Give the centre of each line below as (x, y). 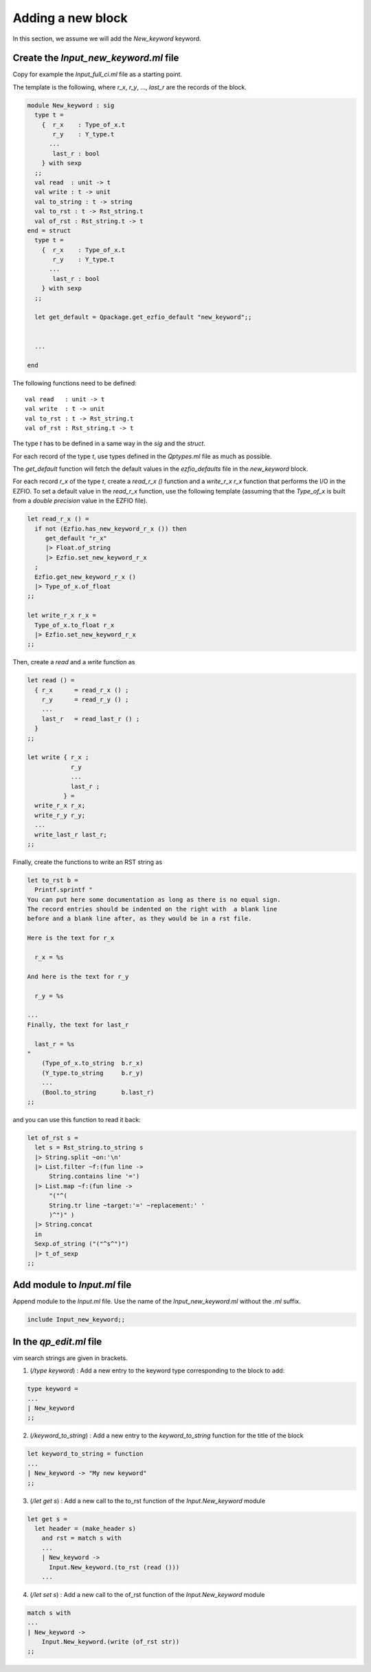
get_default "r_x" (76, 538)
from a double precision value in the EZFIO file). (80, 501)
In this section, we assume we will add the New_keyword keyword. (107, 39)
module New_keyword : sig (71, 105)
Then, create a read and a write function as (74, 662)
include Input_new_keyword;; (76, 1320)
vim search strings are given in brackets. (70, 1358)
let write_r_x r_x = (61, 615)
